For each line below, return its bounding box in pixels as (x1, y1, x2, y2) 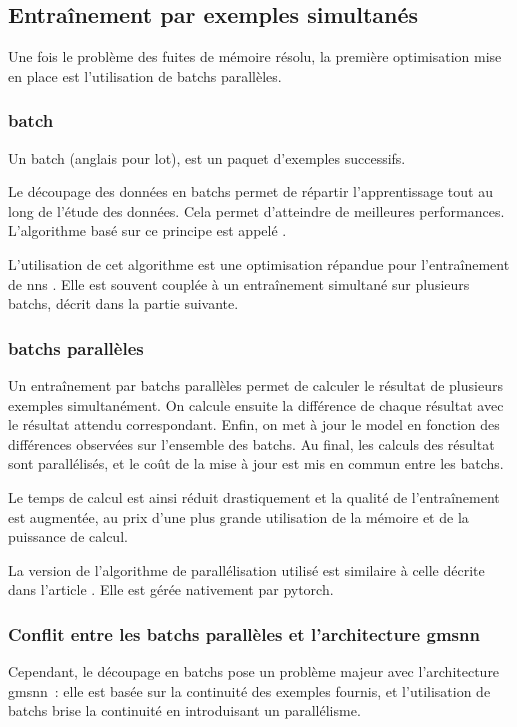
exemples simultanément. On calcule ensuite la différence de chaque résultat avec (8, 394, 504, 415)
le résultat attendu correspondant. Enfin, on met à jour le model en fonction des (8, 414, 500, 435)
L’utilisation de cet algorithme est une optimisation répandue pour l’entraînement (8, 253, 510, 274)
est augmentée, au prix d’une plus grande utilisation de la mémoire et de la (8, 506, 469, 527)
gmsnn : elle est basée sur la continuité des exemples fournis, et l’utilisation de (8, 680, 491, 701)
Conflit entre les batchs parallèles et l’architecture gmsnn (8, 621, 480, 646)
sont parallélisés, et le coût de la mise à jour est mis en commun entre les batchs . (8, 453, 504, 474)
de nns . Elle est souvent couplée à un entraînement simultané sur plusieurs (8, 273, 470, 294)
